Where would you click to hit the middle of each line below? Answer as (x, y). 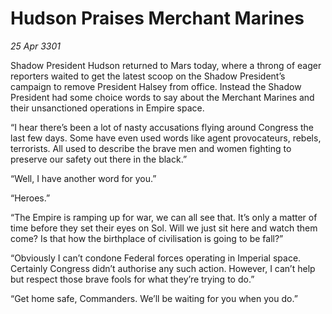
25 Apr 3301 (36, 46)
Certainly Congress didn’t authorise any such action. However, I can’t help (163, 268)
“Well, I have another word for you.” (83, 178)
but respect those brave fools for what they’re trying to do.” (132, 279)
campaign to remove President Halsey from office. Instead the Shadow (156, 86)
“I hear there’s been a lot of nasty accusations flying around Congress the (162, 127)
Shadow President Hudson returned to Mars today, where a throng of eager (166, 65)
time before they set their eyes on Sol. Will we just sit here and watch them (164, 228)
